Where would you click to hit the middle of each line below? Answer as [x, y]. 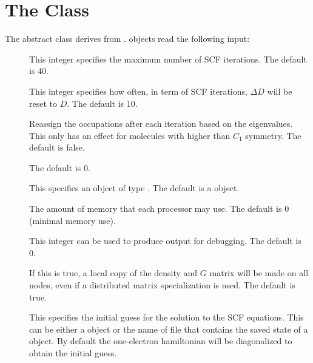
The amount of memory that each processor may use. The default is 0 [159, 209]
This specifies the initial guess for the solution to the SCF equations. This [167, 317]
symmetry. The [273, 135]
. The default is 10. [102, 103]
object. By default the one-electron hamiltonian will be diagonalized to [161, 341]
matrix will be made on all [259, 273]
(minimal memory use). [72, 220]
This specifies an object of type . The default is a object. [134, 188]
